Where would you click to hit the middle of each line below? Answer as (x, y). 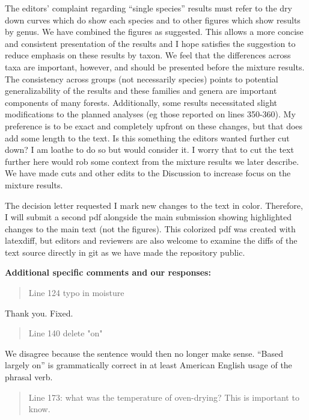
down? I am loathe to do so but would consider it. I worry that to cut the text (149, 150)
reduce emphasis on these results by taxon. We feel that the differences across (148, 55)
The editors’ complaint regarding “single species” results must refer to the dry (148, 8)
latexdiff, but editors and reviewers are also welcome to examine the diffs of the (151, 240)
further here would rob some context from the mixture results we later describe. (152, 161)
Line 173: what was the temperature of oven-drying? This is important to (164, 397)
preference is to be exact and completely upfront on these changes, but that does (154, 125)
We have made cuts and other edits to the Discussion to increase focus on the (148, 173)
